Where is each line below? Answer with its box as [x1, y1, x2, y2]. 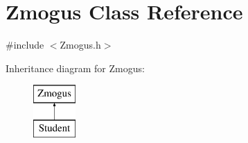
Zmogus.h [60, 37, 101, 52]
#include [6, 37, 44, 52]
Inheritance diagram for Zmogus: [6, 60, 145, 75]
